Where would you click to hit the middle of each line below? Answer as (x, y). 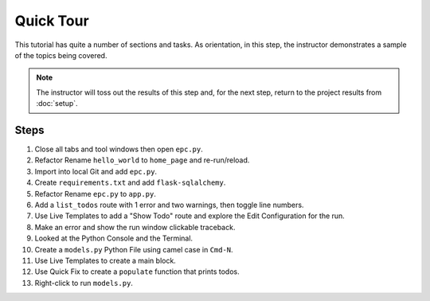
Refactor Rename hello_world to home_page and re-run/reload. (142, 160)
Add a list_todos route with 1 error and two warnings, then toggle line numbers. (169, 205)
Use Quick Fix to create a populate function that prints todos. (137, 272)
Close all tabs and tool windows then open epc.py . (119, 149)
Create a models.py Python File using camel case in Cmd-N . (134, 249)
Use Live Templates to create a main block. (106, 260)
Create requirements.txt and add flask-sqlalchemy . (130, 182)
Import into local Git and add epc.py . (96, 171)
